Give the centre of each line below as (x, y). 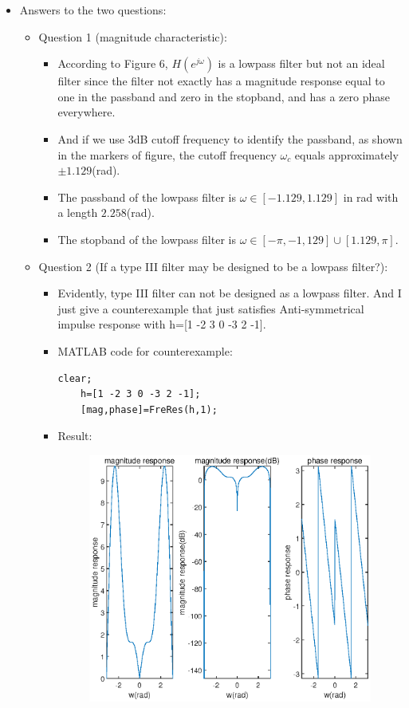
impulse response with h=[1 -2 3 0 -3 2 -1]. (162, 324)
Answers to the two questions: (93, 10)
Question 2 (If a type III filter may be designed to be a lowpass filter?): (213, 266)
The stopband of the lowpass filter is (147, 239)
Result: (75, 436)
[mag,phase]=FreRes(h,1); (149, 409)
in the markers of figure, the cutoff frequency (167, 154)
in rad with (371, 197)
